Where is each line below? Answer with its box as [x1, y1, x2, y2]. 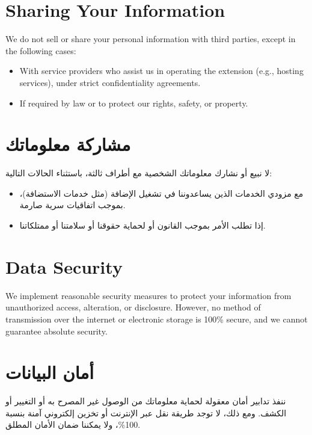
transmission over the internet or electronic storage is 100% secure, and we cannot [5, 312, 308, 325]
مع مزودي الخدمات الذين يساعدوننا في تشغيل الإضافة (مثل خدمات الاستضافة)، [19, 187, 304, 199]
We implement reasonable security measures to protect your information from [5, 289, 292, 301]
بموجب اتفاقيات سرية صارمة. [19, 199, 126, 211]
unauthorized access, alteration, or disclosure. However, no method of [5, 301, 261, 313]
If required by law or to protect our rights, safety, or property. [19, 96, 248, 109]
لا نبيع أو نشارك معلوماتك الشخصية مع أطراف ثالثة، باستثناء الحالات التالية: [5, 167, 272, 179]
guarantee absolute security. [5, 324, 108, 337]
